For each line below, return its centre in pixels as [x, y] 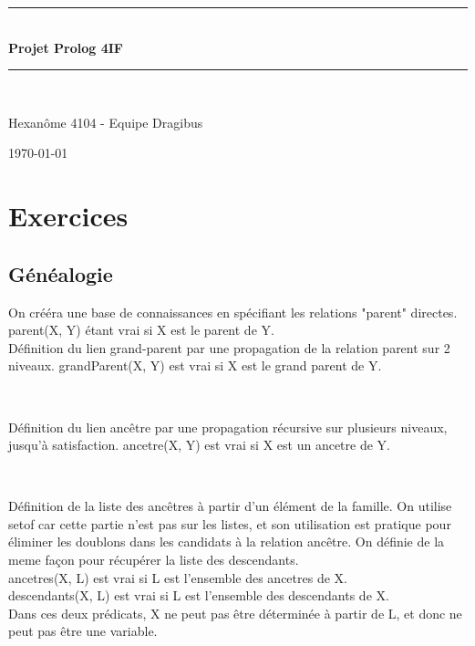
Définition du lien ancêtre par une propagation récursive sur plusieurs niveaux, [228, 427]
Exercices [68, 216]
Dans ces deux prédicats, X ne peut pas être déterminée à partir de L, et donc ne [235, 613]
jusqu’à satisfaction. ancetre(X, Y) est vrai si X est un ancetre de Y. [199, 445]
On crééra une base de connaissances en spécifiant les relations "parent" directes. [233, 312]
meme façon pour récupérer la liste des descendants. [154, 560]
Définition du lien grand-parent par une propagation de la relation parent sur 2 [229, 347]
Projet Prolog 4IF [66, 47]
